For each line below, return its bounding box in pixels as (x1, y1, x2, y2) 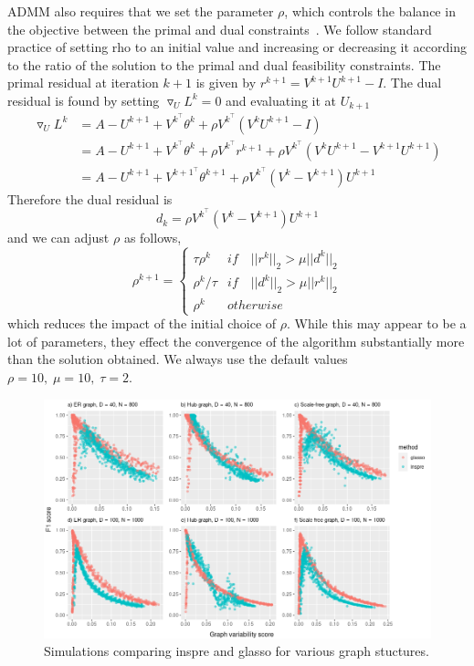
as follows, (123, 228, 182, 247)
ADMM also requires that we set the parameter (7, 2, 274, 20)
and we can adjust (7, 228, 110, 247)
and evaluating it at (226, 90, 336, 109)
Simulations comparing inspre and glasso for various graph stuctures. (44, 641, 429, 661)
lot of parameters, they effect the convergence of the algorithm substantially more (7, 331, 465, 350)
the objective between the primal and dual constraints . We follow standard (7, 19, 432, 38)
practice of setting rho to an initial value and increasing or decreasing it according (7, 37, 467, 57)
